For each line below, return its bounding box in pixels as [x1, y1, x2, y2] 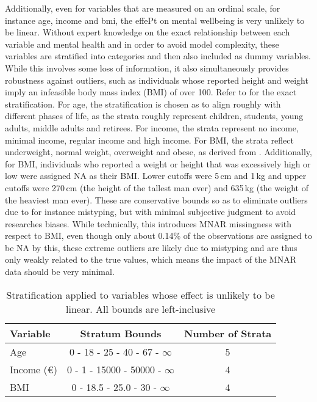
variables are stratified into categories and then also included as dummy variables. [5, 49, 311, 62]
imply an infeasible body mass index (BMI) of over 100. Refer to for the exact [5, 86, 297, 98]
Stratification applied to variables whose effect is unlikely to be [6, 287, 275, 302]
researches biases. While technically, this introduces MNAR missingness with [5, 217, 292, 230]
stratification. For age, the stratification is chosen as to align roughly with [5, 97, 281, 110]
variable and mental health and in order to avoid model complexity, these [5, 37, 279, 50]
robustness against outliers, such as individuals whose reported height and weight [5, 73, 308, 86]
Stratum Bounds [80, 326, 162, 340]
